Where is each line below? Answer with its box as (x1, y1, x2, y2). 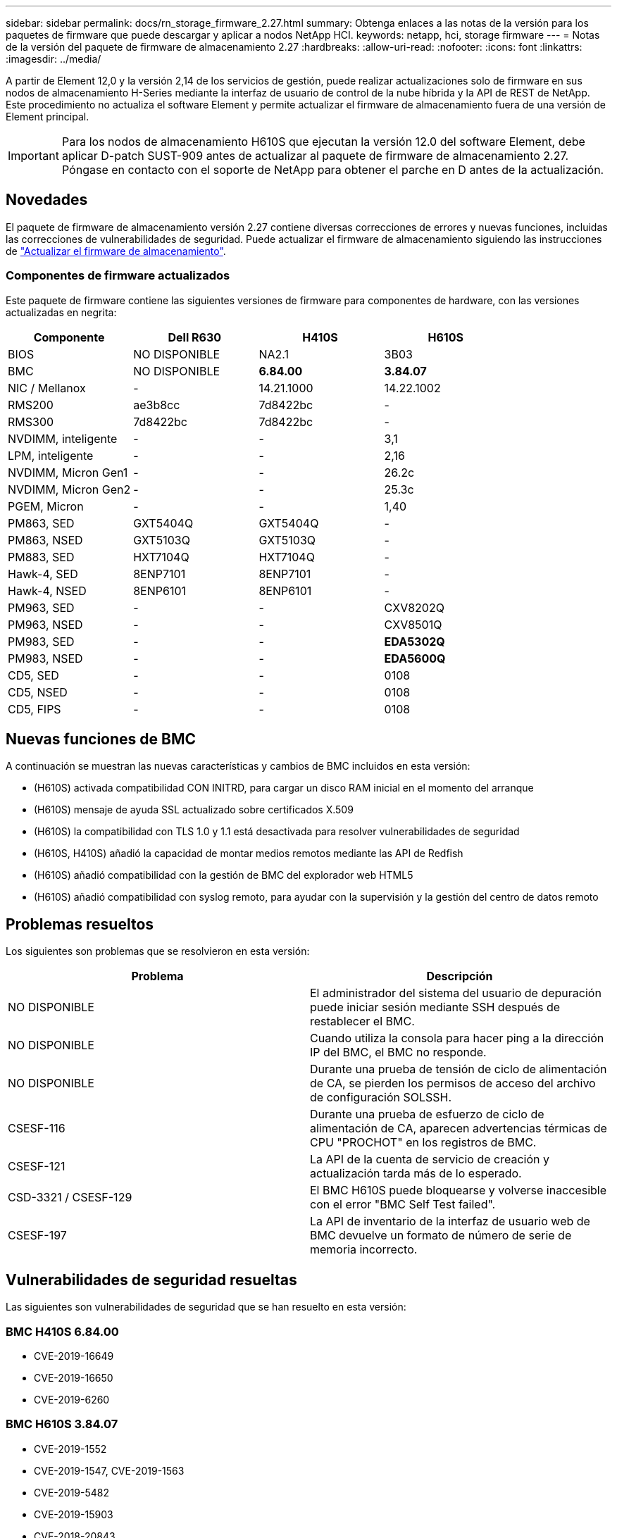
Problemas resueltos (6, 915, 154, 933)
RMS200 (8, 397, 54, 412)
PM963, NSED (8, 617, 83, 632)
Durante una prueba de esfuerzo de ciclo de (310, 1107, 544, 1122)
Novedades (6, 191, 88, 209)
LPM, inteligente (8, 448, 94, 463)
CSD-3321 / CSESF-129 (8, 1190, 132, 1205)
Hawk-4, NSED (8, 583, 87, 598)
